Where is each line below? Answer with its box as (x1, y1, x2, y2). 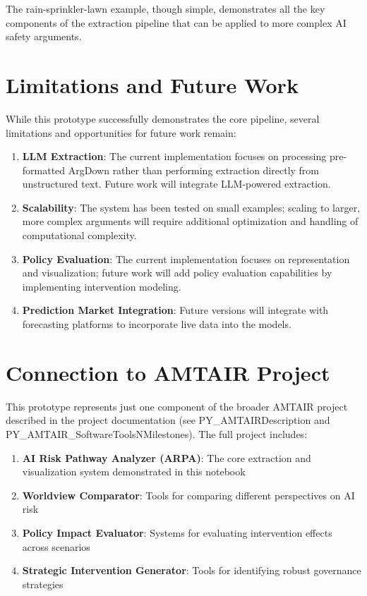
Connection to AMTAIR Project (6, 358, 330, 387)
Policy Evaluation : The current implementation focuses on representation (22, 251, 350, 266)
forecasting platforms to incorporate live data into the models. (22, 317, 291, 332)
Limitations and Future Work (6, 70, 299, 99)
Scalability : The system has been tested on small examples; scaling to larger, (22, 200, 361, 214)
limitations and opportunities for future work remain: (6, 125, 236, 140)
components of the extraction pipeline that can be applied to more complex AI (6, 15, 347, 30)
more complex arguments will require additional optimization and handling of (22, 214, 359, 229)
